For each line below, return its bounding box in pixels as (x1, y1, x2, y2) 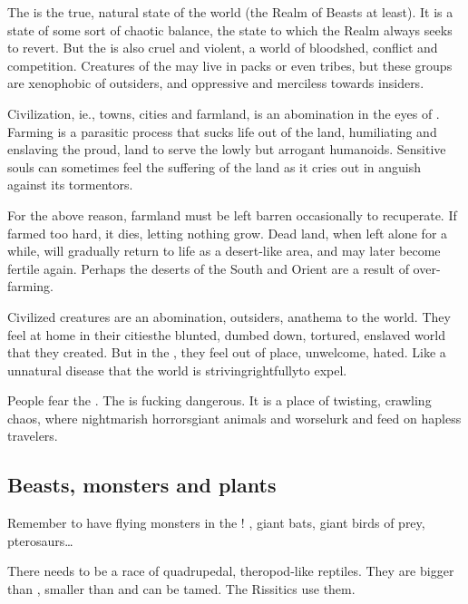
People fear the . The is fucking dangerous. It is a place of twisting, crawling (7, 391, 432, 410)
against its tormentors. (7, 175, 133, 194)
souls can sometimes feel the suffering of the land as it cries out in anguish (7, 157, 422, 176)
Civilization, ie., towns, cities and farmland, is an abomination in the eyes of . (7, 103, 440, 122)
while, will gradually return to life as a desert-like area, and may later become (7, 241, 441, 260)
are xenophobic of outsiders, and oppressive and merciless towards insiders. (7, 73, 424, 93)
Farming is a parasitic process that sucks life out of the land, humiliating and (7, 122, 437, 141)
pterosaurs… (7, 531, 73, 550)
